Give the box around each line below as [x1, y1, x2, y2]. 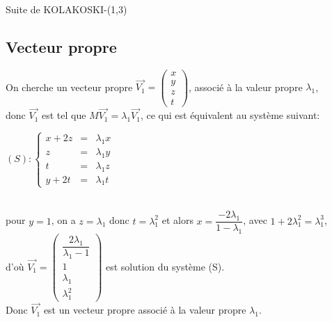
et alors [161, 213, 193, 227]
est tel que [41, 108, 86, 122]
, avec [243, 213, 267, 227]
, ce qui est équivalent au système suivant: [140, 108, 320, 122]
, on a [51, 213, 76, 227]
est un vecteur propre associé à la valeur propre [43, 303, 246, 317]
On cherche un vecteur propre [6, 79, 133, 94]
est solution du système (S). [105, 259, 225, 273]
